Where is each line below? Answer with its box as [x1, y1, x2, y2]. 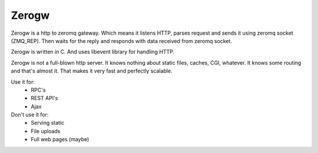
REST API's [31, 95, 58, 102]
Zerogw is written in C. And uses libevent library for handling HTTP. [11, 48, 175, 55]
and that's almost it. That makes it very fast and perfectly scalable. [11, 68, 173, 75]
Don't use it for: [11, 111, 49, 118]
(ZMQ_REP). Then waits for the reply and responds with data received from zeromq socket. [11, 37, 233, 44]
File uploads [31, 127, 61, 135]
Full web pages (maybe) [31, 136, 90, 143]
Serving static [31, 119, 65, 127]
